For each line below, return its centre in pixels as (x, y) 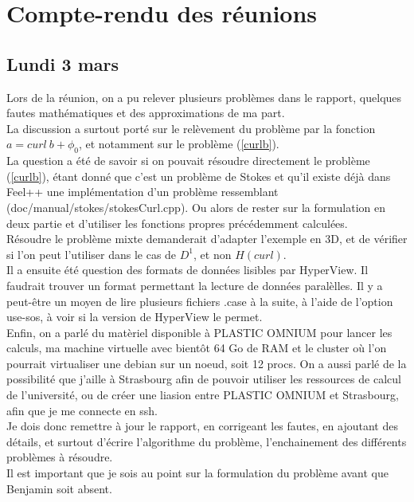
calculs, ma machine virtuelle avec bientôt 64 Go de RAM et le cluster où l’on (197, 348)
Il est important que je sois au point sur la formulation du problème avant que (197, 473)
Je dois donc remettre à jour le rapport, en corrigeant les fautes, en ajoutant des (202, 426)
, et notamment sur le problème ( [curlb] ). (179, 144)
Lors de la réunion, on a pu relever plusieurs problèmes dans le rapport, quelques (204, 97)
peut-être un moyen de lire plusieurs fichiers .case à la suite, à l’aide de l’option (200, 301)
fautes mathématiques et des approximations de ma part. (146, 113)
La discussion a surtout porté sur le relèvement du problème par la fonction (191, 128)
